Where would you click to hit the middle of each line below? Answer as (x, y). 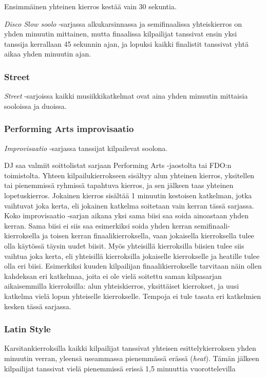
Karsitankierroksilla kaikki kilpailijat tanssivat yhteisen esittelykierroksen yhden (130, 348)
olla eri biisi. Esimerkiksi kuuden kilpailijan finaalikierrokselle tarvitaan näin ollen (133, 266)
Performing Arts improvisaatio (69, 129)
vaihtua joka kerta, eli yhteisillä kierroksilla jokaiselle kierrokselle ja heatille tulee (132, 256)
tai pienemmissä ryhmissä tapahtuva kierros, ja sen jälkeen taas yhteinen (119, 185)
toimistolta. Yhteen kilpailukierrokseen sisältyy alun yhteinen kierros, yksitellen (129, 175)
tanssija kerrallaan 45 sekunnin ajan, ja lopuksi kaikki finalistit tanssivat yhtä (126, 43)
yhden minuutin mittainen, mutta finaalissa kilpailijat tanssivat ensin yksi (121, 34)
